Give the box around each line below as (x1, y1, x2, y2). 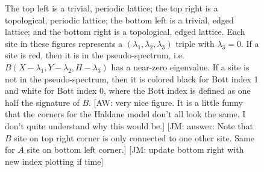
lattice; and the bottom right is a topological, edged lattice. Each (5, 25, 245, 38)
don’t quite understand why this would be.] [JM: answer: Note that (5, 119, 254, 132)
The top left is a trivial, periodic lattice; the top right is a (5, 2, 218, 14)
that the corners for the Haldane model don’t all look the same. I (5, 108, 246, 120)
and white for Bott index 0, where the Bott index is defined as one (5, 84, 251, 97)
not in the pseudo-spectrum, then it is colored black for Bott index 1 (5, 72, 259, 85)
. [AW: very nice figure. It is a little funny (89, 96, 243, 108)
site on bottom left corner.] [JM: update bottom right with (27, 143, 244, 156)
